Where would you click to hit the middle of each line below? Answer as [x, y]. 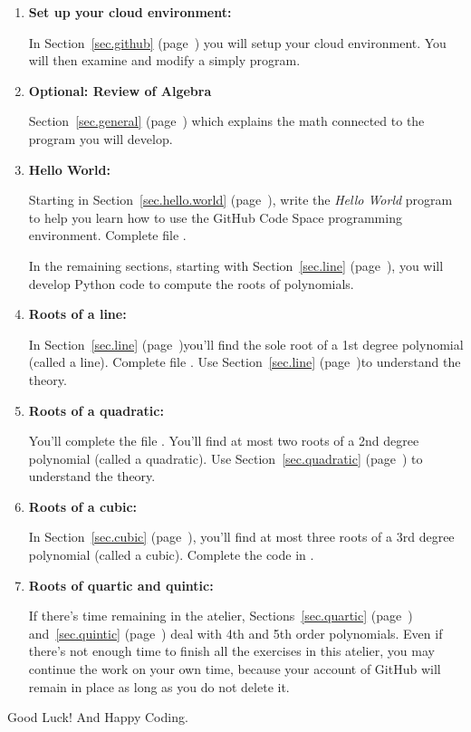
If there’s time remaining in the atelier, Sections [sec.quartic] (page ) [221, 616]
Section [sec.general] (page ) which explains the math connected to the [226, 121]
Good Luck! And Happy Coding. [98, 717]
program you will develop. [101, 138]
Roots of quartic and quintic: [121, 585]
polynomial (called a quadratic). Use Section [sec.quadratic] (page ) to [226, 458]
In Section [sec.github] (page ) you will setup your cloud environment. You [237, 42]
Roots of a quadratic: [96, 410]
